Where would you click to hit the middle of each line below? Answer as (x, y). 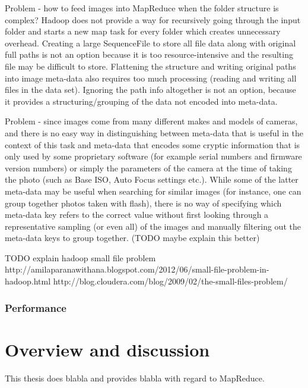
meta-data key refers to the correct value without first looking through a (137, 215)
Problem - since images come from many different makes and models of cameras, (151, 121)
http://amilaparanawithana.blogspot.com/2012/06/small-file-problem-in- (137, 269)
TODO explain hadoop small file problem (80, 257)
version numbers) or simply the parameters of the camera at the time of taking (148, 168)
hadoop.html (28, 281)
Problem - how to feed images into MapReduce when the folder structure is (142, 8)
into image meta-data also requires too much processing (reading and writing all (151, 78)
